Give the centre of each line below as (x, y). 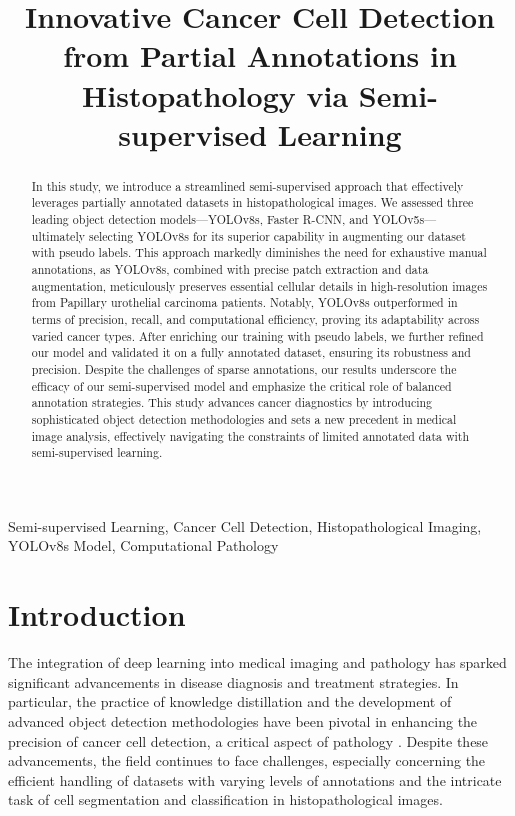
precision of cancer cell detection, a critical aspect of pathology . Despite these (248, 740)
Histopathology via (215, 94)
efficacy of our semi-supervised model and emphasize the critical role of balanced (241, 385)
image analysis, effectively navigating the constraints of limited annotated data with (250, 435)
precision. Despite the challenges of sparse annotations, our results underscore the (244, 368)
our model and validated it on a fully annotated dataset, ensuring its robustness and (251, 352)
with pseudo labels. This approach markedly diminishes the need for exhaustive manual (259, 252)
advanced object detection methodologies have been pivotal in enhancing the (243, 720)
